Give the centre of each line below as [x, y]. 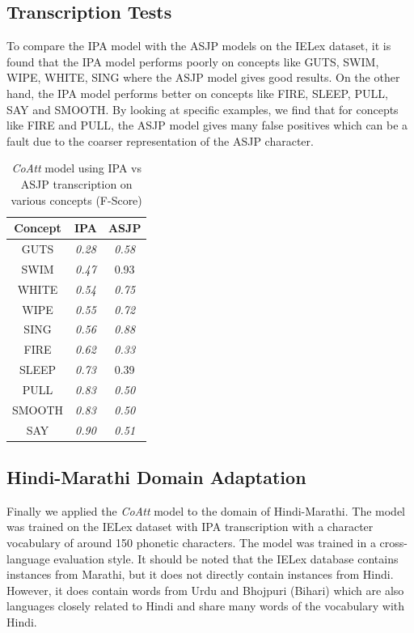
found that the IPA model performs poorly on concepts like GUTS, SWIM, [193, 61]
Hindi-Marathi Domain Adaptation [156, 477]
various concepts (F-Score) [76, 200]
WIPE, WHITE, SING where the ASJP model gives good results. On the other [203, 77]
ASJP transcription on [76, 183]
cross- [393, 543]
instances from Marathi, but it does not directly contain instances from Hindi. [200, 574]
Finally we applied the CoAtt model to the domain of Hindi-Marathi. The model [206, 510]
